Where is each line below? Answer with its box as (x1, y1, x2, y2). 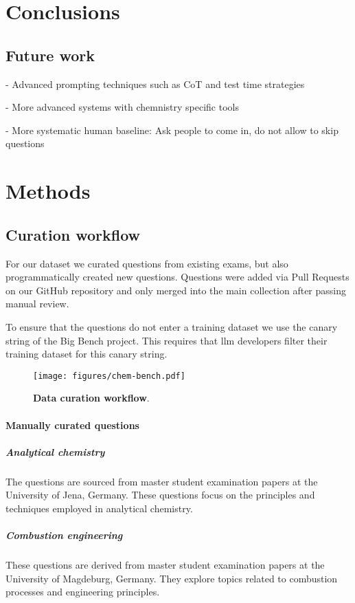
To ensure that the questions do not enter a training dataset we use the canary (5, 319, 338, 333)
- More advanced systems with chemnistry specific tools (5, 100, 239, 114)
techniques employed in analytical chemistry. (5, 501, 193, 515)
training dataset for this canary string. (5, 347, 168, 361)
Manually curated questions (5, 417, 139, 432)
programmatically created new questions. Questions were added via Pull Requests (5, 270, 350, 284)
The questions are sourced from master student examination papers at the (5, 474, 318, 488)
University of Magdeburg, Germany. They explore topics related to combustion (5, 571, 338, 585)
